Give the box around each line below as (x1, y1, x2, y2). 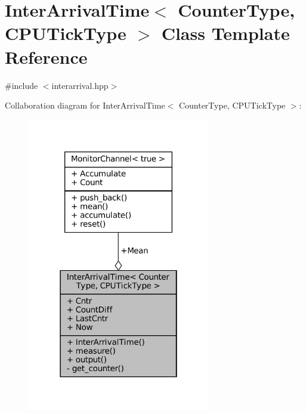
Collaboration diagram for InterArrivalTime (5, 99, 165, 112)
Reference (5, 44, 88, 69)
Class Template (161, 21, 290, 45)
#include (5, 79, 38, 91)
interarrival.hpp (51, 79, 109, 91)
